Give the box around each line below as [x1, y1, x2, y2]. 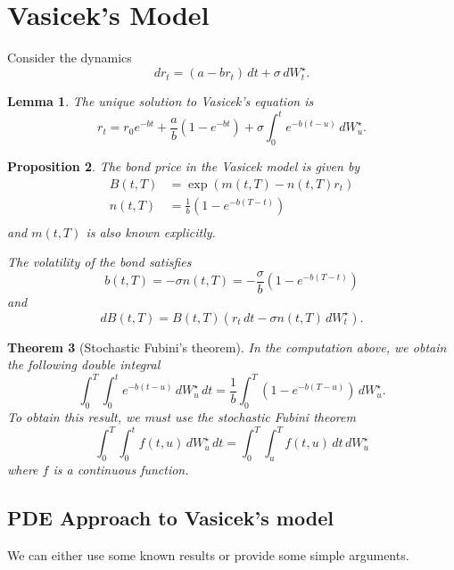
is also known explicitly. [86, 222, 216, 241]
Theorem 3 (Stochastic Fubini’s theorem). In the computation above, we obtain [7, 337, 447, 356]
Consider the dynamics [7, 48, 132, 67]
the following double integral [7, 355, 161, 374]
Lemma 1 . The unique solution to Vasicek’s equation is [7, 92, 314, 111]
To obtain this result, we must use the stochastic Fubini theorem [7, 408, 356, 426]
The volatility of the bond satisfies [7, 252, 192, 271]
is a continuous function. [53, 460, 189, 479]
